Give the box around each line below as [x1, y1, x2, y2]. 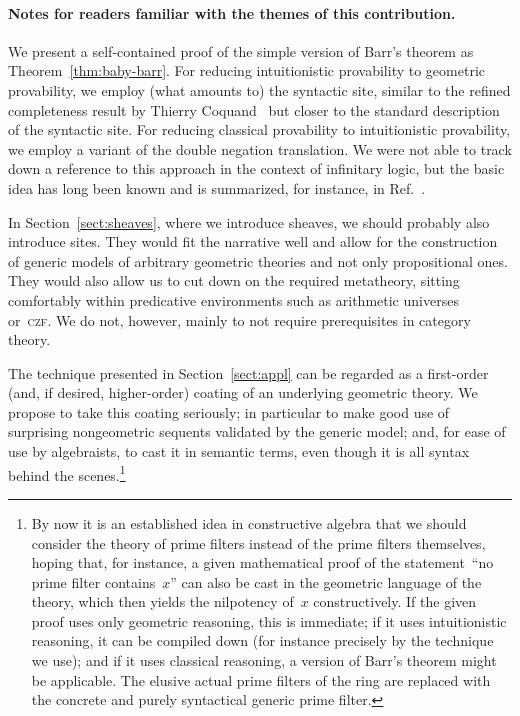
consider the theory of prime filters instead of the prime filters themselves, [31, 532, 486, 553]
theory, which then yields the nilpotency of [31, 591, 294, 612]
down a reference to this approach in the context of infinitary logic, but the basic [8, 158, 505, 179]
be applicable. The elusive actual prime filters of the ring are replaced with [31, 669, 491, 690]
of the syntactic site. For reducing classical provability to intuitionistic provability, [8, 119, 511, 140]
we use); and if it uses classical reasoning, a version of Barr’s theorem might [31, 650, 497, 671]
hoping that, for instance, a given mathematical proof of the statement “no [31, 552, 494, 573]
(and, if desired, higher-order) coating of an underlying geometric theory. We [8, 382, 478, 403]
